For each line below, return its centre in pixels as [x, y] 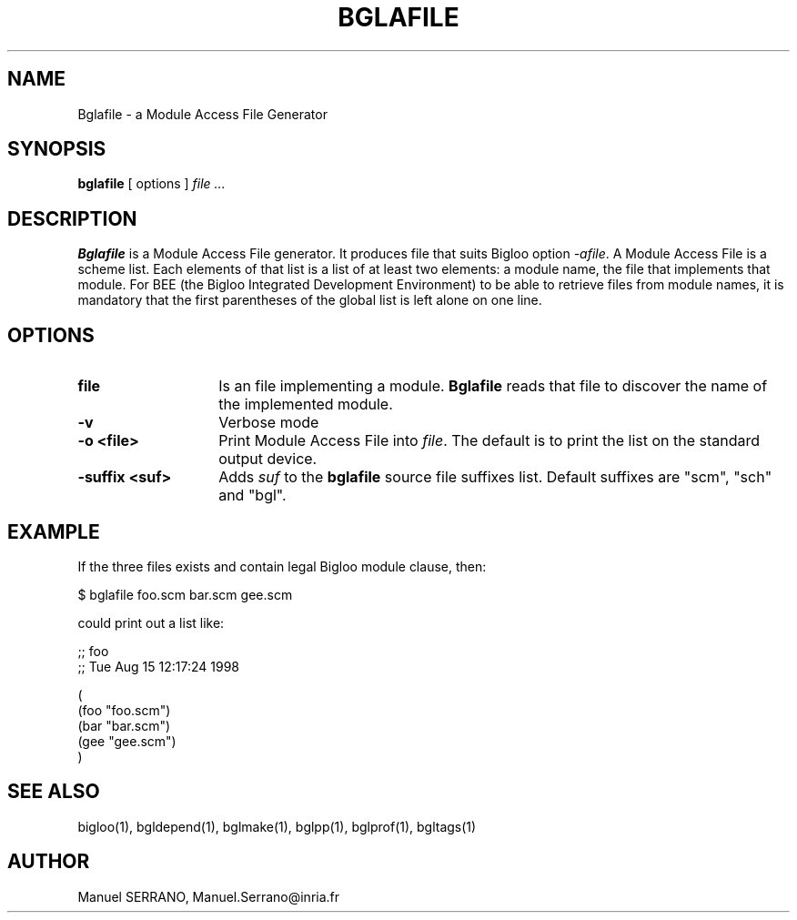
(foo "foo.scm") [124, 710]
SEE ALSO [54, 792]
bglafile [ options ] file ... [151, 184]
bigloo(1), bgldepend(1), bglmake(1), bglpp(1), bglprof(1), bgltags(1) [277, 826]
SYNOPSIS [57, 149]
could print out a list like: [151, 622]
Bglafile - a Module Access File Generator [202, 114]
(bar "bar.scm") [124, 725]
